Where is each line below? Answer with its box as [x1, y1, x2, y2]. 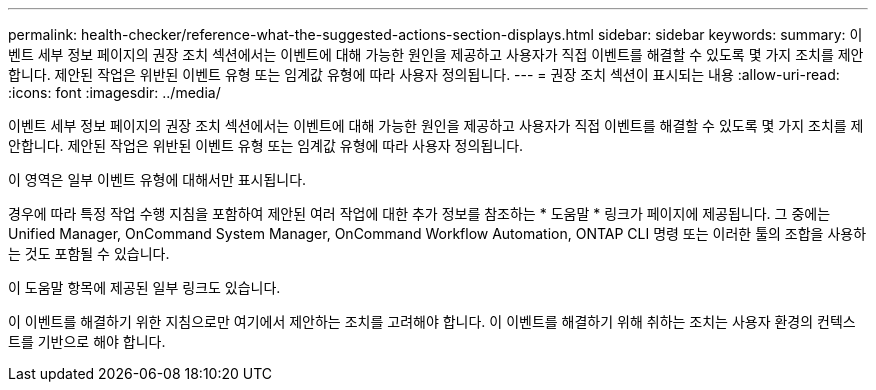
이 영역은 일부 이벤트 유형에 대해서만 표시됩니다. [8, 171, 307, 188]
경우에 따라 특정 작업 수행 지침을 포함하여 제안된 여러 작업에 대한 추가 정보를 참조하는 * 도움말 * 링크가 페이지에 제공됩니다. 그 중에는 [8, 205, 831, 222]
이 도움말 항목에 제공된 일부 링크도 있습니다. [8, 279, 281, 296]
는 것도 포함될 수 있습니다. [8, 245, 170, 262]
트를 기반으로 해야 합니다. [8, 333, 166, 350]
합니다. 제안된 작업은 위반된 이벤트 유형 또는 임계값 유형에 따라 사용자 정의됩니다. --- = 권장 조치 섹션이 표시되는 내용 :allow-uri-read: [8, 66, 840, 83]
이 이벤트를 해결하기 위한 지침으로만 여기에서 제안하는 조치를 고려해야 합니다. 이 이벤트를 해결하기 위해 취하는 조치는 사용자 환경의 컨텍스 [8, 313, 856, 330]
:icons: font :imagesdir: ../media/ [8, 84, 221, 101]
